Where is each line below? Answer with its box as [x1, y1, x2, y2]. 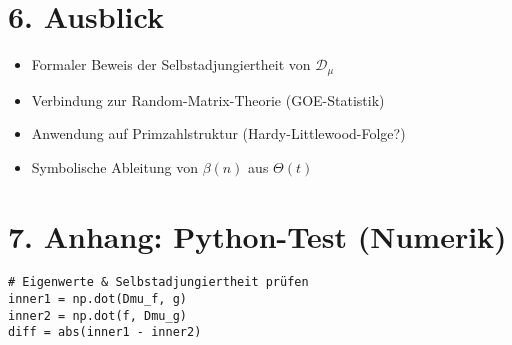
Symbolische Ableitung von [31, 156, 198, 177]
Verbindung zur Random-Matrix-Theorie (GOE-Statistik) [31, 89, 385, 110]
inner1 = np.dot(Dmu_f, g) [8, 292, 187, 307]
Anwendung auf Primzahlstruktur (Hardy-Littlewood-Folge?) [31, 123, 406, 144]
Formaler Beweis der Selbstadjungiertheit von [31, 54, 311, 75]
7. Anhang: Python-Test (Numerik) [8, 215, 507, 256]
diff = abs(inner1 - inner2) [8, 325, 202, 340]
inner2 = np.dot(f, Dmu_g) [8, 308, 187, 323]
